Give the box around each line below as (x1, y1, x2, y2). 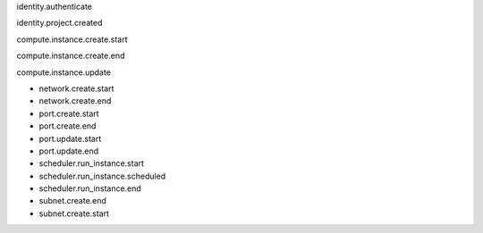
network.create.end (38, 96, 112, 106)
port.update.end (38, 146, 98, 156)
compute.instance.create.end (16, 50, 125, 62)
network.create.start (38, 83, 114, 94)
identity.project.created (16, 18, 103, 29)
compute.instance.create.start (16, 34, 128, 45)
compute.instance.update (16, 67, 112, 78)
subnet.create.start (38, 208, 110, 219)
